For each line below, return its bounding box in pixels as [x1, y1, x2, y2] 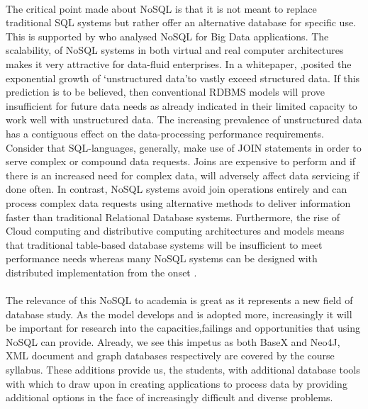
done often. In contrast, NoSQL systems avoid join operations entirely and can [6, 181, 347, 196]
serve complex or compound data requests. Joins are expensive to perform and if [6, 154, 356, 169]
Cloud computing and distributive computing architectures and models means [6, 223, 345, 238]
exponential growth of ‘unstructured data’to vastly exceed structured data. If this [6, 70, 360, 85]
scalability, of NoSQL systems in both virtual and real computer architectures [6, 43, 344, 57]
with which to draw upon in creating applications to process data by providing [6, 376, 347, 391]
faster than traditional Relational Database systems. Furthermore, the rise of [6, 209, 340, 224]
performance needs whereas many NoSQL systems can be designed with [6, 251, 318, 266]
